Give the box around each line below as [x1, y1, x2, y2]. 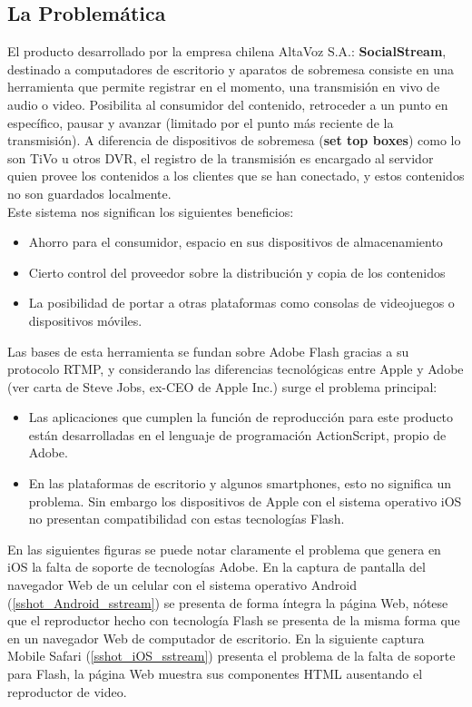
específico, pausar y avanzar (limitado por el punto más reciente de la [7, 113, 394, 132]
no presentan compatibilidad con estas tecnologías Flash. [28, 509, 345, 528]
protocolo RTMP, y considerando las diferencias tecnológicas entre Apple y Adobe [7, 359, 464, 378]
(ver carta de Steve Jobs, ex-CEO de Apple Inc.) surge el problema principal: [7, 377, 438, 396]
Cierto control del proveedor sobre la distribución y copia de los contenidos [28, 262, 446, 281]
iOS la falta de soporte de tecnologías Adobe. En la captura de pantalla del [7, 557, 426, 576]
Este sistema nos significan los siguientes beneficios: [7, 201, 294, 221]
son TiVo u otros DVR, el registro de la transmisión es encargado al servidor [7, 148, 434, 167]
